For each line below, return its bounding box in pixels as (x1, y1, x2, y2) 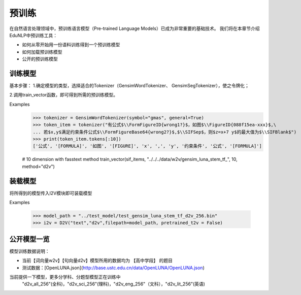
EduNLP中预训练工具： (9, 32, 58, 38)
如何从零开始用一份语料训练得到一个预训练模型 (22, 42, 120, 48)
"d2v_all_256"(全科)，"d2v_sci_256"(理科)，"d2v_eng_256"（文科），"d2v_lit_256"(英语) (22, 281, 206, 287)
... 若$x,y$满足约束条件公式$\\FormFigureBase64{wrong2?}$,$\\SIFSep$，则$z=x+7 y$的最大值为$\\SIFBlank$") (32, 129, 297, 135)
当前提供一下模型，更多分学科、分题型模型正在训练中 (9, 274, 121, 280)
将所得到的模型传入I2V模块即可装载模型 (9, 190, 92, 196)
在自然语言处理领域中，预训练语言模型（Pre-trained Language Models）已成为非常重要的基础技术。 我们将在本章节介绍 (9, 25, 260, 31)
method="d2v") (22, 163, 55, 170)
